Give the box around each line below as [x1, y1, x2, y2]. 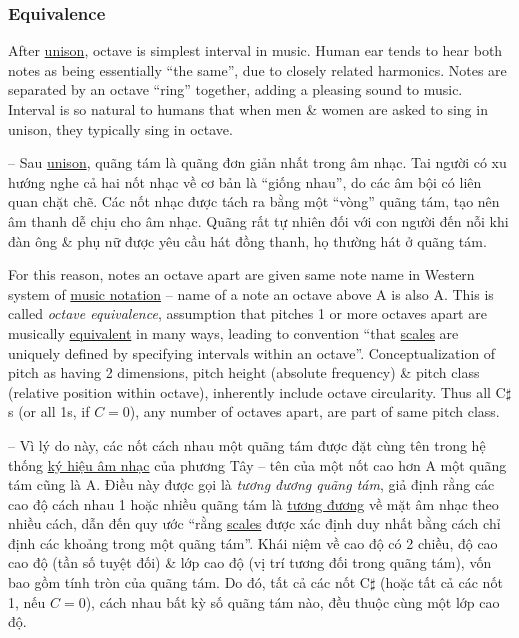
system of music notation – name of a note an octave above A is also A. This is [8, 283, 494, 304]
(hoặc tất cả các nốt [379, 572, 503, 593]
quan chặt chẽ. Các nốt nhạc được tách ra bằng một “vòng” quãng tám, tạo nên [8, 191, 500, 212]
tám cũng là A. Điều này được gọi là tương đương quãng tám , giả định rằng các [8, 474, 495, 495]
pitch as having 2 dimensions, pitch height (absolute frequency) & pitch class [8, 362, 480, 383]
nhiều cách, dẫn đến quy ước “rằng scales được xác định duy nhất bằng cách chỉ [8, 513, 501, 534]
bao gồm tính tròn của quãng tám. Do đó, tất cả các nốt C [8, 572, 370, 593]
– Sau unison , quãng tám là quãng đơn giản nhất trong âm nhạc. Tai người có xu [8, 152, 507, 173]
